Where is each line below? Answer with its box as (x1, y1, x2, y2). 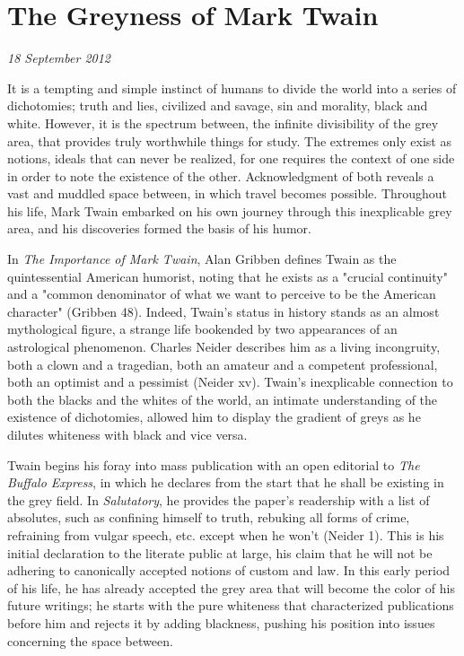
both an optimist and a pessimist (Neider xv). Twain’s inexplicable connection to (7, 372, 453, 391)
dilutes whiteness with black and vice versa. (7, 425, 248, 443)
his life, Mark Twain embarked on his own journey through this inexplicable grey (7, 201, 452, 220)
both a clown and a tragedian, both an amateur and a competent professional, (7, 354, 438, 373)
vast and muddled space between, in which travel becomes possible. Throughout (7, 184, 448, 203)
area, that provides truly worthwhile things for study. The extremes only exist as (7, 131, 451, 150)
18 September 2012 (7, 48, 111, 67)
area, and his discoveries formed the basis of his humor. (7, 219, 311, 238)
